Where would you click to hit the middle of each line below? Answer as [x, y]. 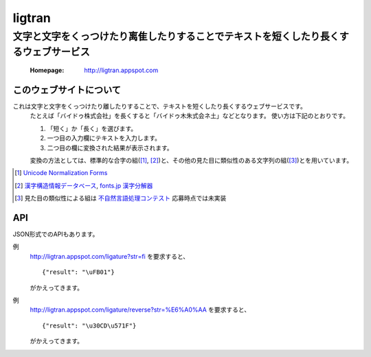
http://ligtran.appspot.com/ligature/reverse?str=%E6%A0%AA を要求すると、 [140, 310]
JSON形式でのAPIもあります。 [56, 234]
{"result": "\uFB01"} [78, 272]
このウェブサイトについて [67, 90]
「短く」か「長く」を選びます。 [92, 128]
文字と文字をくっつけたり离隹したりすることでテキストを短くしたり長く [176, 36]
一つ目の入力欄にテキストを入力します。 [104, 138]
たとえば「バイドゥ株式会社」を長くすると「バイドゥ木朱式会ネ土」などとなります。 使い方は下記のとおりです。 [190, 116]
